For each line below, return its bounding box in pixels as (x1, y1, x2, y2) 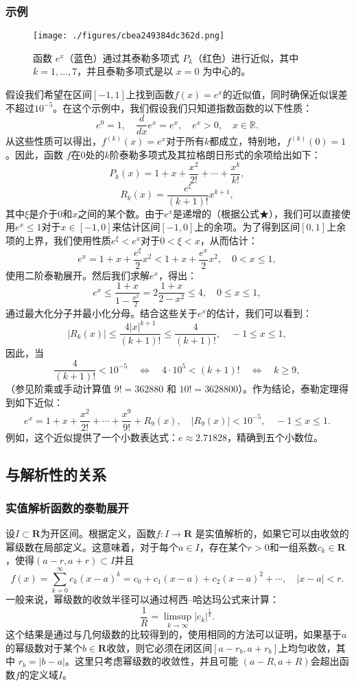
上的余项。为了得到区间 (194, 220, 300, 234)
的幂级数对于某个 (5, 640, 82, 654)
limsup (163, 612, 192, 622)
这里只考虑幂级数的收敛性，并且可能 (74, 654, 238, 668)
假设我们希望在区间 (5, 87, 92, 102)
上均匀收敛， (278, 640, 336, 654)
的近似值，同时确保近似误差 (222, 87, 348, 102)
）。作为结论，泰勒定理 (238, 381, 340, 396)
